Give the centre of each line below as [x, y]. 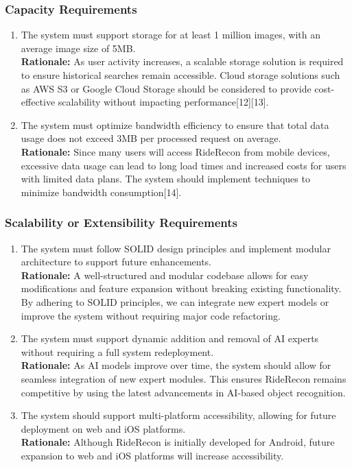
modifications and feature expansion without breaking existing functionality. [181, 288]
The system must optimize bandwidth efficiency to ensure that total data [175, 124]
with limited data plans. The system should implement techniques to [165, 179]
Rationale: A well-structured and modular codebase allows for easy [165, 275]
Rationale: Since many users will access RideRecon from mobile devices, [175, 151]
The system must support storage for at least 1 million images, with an [171, 35]
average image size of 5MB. [78, 48]
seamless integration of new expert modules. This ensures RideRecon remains [184, 378]
